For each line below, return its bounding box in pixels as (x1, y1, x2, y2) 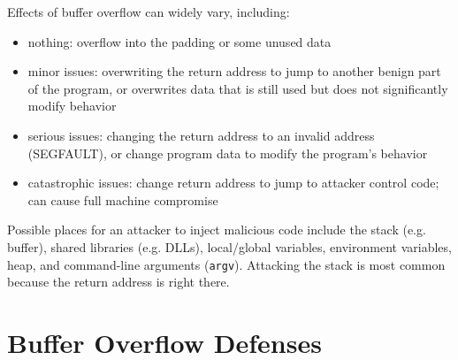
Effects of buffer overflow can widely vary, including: (7, 3, 290, 20)
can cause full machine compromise (27, 190, 218, 209)
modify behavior (27, 96, 117, 115)
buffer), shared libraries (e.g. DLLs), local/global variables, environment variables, (7, 237, 452, 256)
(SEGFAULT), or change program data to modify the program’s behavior (27, 143, 428, 162)
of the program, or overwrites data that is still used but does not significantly (27, 79, 448, 97)
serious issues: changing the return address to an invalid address (27, 126, 375, 144)
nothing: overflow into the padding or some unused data (27, 32, 332, 50)
